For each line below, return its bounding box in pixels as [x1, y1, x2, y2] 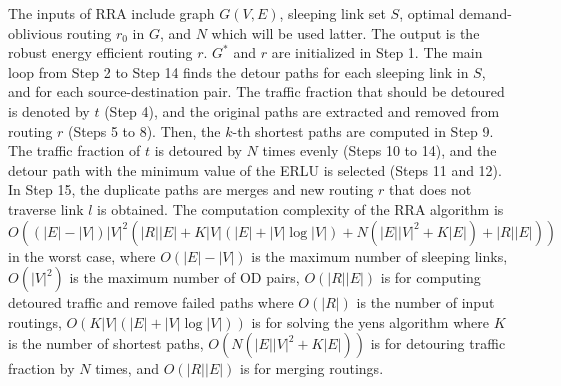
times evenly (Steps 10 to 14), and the [262, 140, 497, 161]
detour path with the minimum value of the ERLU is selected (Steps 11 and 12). [8, 159, 502, 180]
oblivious [8, 22, 63, 43]
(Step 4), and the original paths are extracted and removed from [104, 100, 500, 121]
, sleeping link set [279, 3, 386, 23]
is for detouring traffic [370, 333, 506, 354]
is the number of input [356, 292, 495, 313]
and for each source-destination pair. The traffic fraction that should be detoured [8, 81, 505, 102]
